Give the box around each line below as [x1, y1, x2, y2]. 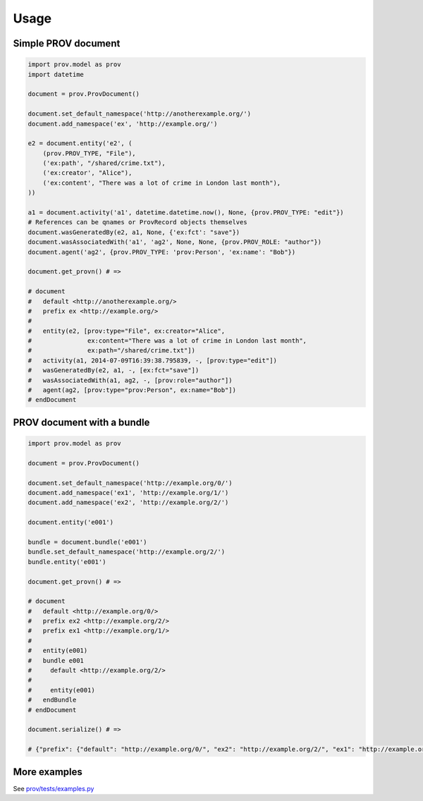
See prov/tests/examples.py [13, 784, 94, 793]
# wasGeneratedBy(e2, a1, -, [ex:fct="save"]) [27, 367, 200, 374]
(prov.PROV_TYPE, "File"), [42, 149, 137, 157]
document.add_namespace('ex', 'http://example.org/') [27, 120, 218, 128]
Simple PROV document [13, 37, 121, 49]
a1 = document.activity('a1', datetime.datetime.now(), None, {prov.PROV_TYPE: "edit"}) [27, 209, 345, 216]
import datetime [27, 71, 85, 78]
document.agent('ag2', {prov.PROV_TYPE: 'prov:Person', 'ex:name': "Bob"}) [27, 247, 296, 256]
